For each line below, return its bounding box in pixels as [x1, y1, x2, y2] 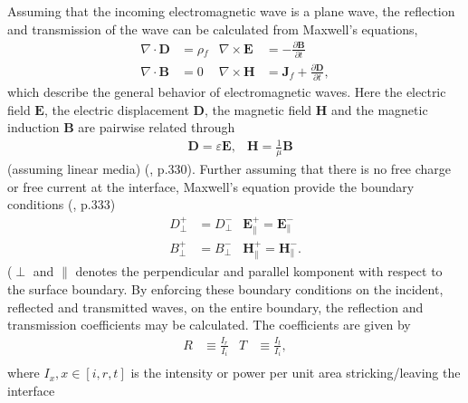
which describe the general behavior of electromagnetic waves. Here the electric [7, 82, 446, 101]
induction [7, 118, 60, 137]
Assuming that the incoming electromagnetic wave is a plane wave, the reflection [7, 2, 455, 20]
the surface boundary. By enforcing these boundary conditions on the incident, [7, 279, 444, 298]
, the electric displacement [43, 100, 189, 119]
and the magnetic [331, 100, 428, 119]
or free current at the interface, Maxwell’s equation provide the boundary [7, 177, 415, 196]
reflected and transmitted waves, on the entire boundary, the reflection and [7, 297, 424, 316]
